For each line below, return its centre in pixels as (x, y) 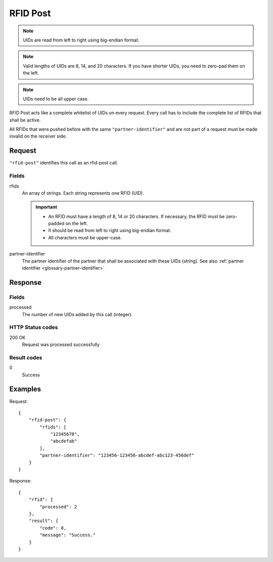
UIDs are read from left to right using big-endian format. (81, 40)
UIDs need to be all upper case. (56, 99)
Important (47, 207)
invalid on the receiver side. (38, 136)
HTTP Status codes (34, 327)
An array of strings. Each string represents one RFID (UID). (83, 193)
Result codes (26, 358)
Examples (25, 389)
